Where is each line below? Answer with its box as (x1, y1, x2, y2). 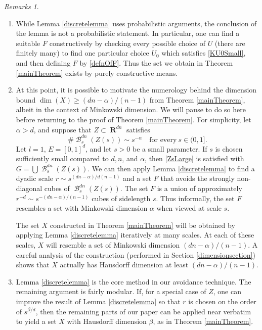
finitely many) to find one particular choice (16, 48, 149, 58)
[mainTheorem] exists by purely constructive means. (16, 67, 178, 78)
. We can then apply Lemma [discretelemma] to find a (88, 163, 255, 173)
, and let (85, 143, 112, 154)
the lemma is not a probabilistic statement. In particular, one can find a (16, 28, 240, 38)
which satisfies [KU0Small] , (161, 48, 246, 58)
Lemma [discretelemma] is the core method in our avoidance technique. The (16, 276, 251, 287)
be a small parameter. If (132, 143, 207, 154)
